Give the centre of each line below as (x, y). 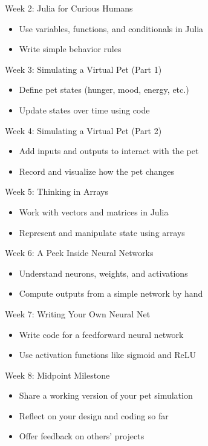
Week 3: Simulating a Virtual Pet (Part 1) (83, 69)
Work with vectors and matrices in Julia (94, 211)
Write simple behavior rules (70, 49)
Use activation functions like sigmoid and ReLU (108, 355)
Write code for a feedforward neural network (101, 334)
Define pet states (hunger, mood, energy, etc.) (104, 90)
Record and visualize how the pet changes (97, 171)
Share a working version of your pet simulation (106, 395)
